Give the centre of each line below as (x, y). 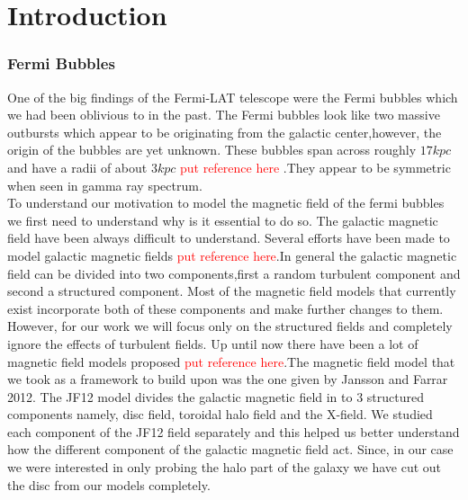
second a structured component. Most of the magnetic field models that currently (232, 291)
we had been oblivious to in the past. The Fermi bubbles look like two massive (224, 115)
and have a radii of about (77, 167)
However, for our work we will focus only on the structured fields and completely (230, 326)
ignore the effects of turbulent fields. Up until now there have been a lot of (213, 343)
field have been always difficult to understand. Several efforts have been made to (229, 238)
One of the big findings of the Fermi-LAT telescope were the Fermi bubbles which (233, 97)
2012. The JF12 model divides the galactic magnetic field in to (180, 396)
